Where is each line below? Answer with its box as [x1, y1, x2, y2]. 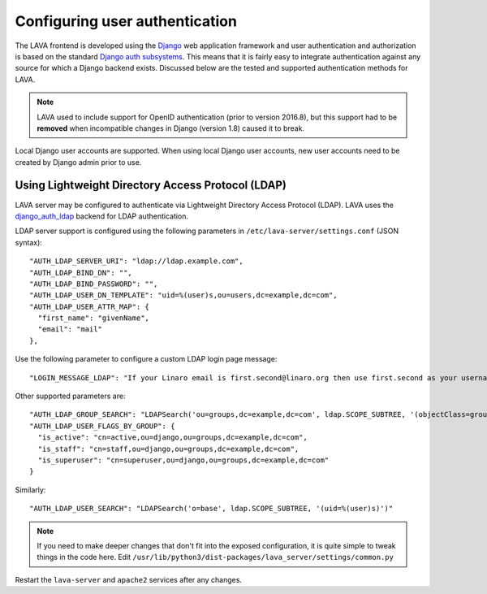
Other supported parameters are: [15, 391, 126, 401]
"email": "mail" [37, 325, 103, 334]
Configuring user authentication [15, 12, 237, 30]
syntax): [15, 237, 42, 247]
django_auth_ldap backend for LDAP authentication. [15, 211, 189, 221]
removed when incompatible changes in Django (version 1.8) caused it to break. [37, 123, 304, 133]
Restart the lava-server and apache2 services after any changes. [15, 574, 243, 584]
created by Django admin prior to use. [15, 157, 142, 167]
